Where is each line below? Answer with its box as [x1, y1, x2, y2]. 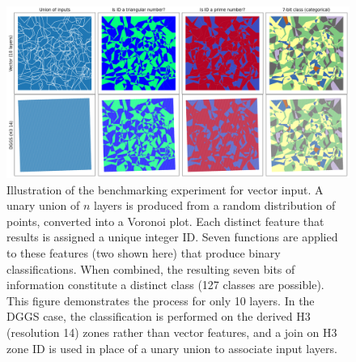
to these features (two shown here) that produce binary [6, 244, 281, 261]
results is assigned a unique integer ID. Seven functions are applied [6, 228, 338, 245]
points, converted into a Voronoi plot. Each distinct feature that [6, 212, 324, 229]
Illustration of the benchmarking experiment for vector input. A [6, 181, 324, 198]
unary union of [6, 197, 80, 214]
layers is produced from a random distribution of [94, 197, 336, 214]
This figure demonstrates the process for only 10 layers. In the [6, 292, 315, 309]
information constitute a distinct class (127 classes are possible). [6, 276, 324, 293]
